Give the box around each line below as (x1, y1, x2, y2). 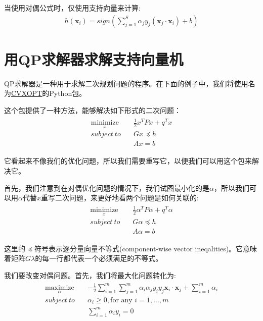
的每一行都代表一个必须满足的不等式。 (35, 253, 163, 263)
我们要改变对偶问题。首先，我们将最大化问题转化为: (4, 270, 176, 280)
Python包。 (49, 88, 86, 98)
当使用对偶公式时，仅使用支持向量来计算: (4, 3, 141, 13)
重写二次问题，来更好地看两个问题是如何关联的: (40, 192, 199, 203)
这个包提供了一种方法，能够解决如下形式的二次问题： (4, 104, 181, 115)
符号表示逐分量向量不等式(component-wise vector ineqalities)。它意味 (34, 243, 257, 253)
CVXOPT (11, 88, 42, 98)
